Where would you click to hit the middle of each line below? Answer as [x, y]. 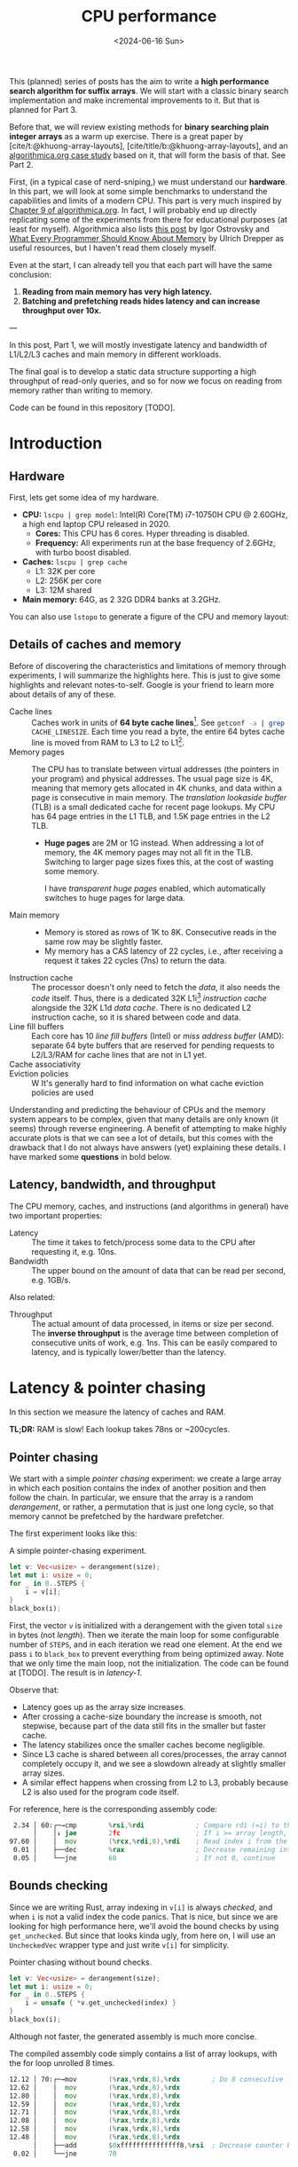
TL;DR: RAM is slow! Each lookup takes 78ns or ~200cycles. [120, 1430]
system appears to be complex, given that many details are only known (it [144, 1119]
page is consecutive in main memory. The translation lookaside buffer [159, 798]
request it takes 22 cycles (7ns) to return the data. [135, 961]
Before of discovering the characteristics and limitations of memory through [148, 666]
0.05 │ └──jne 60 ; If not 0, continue [144, 1858]
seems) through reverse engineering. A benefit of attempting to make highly [148, 1128]
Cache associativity [45, 1064]
